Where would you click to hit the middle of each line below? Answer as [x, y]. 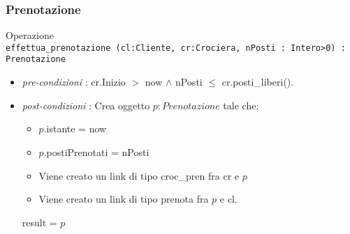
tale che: [241, 105]
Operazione [30, 35]
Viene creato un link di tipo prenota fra [124, 199]
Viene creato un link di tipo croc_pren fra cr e [139, 175]
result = [39, 222]
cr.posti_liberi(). [258, 82]
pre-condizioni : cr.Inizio [74, 82]
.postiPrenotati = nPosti [96, 151]
